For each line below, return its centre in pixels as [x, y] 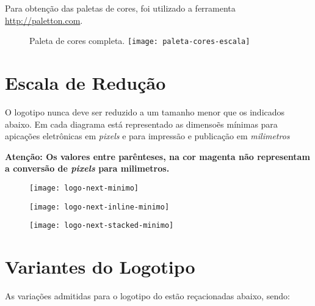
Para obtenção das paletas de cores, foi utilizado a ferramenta [120, 8]
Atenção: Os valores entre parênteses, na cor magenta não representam [157, 156]
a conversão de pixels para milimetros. [87, 168]
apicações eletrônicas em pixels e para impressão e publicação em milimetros [147, 136]
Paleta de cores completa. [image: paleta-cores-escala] [140, 41]
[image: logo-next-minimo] [84, 188]
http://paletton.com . [44, 20]
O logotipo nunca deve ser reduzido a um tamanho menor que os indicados [145, 111]
